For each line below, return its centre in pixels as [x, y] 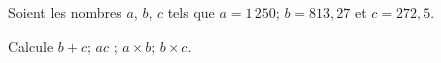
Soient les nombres [65, 12]
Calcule [31, 45]
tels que [191, 12]
